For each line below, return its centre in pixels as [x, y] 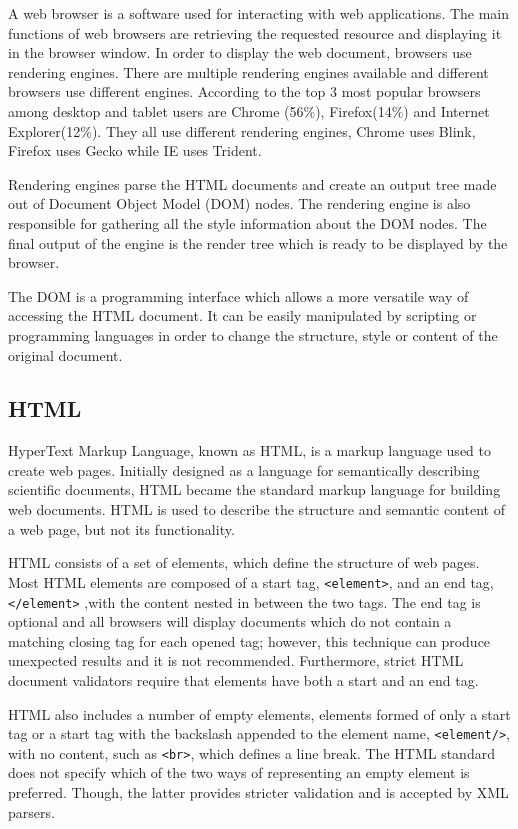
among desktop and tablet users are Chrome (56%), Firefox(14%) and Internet [249, 110]
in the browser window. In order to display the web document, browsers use [240, 52]
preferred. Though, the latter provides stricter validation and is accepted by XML [258, 792]
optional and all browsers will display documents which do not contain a [230, 621]
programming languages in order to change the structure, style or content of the [253, 334]
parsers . [31, 811]
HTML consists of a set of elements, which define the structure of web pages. [244, 562]
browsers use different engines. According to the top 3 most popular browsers [244, 91]
